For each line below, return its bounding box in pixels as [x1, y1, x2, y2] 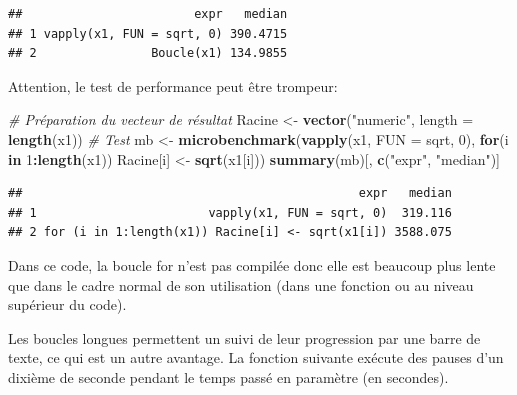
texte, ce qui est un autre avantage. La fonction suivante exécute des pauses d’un [8, 347, 504, 368]
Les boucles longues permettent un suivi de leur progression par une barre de [8, 327, 481, 348]
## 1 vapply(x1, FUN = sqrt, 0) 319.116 [8, 205, 452, 220]
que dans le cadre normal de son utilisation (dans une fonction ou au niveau [8, 274, 474, 295]
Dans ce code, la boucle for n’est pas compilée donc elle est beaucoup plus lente [8, 254, 496, 275]
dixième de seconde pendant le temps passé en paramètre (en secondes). [8, 366, 449, 387]
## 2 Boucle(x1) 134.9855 [8, 46, 288, 61]
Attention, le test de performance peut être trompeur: [8, 75, 338, 96]
